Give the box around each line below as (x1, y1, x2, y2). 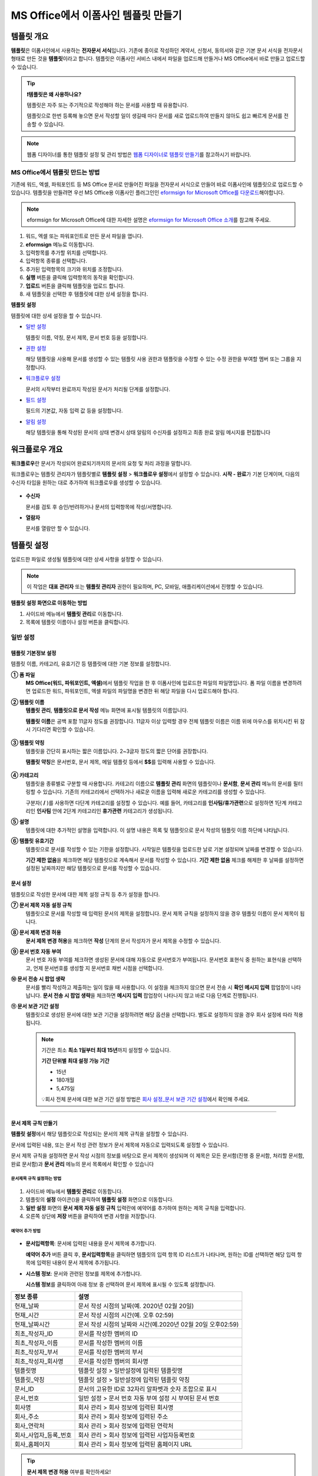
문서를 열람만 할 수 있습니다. (25, 525, 91, 532)
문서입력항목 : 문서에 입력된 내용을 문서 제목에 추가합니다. (25, 1240, 156, 1247)
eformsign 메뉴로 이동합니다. (25, 241, 94, 248)
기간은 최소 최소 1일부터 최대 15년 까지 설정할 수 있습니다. (41, 1047, 171, 1053)
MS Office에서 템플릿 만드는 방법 (11, 168, 100, 177)
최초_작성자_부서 (14, 1348, 58, 1356)
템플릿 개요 (11, 31, 49, 41)
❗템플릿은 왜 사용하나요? (26, 90, 82, 97)
